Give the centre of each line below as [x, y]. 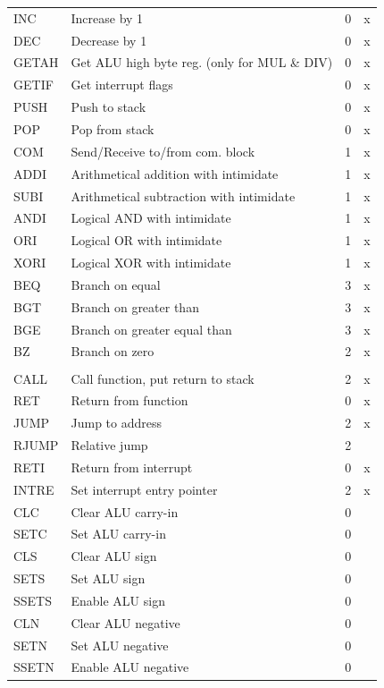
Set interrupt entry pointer [144, 489]
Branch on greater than [135, 306]
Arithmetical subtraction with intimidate [183, 195]
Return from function [129, 400]
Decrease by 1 [109, 40]
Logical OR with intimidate [146, 240]
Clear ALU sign [114, 556]
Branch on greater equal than [151, 329]
